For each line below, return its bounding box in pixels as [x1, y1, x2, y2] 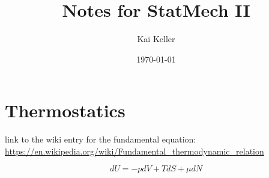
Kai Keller [137, 32, 175, 45]
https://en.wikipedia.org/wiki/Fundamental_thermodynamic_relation [5, 144, 264, 157]
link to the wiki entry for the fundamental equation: [5, 133, 196, 146]
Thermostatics [5, 98, 125, 123]
